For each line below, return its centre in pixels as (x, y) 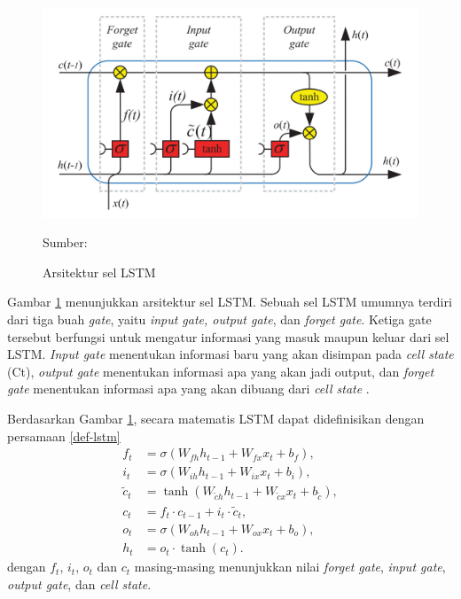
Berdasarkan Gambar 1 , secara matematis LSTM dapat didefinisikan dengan (216, 419)
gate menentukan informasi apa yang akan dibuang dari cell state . (188, 389)
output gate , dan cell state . (79, 583)
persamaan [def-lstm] (64, 436)
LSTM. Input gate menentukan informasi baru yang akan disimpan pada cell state (230, 354)
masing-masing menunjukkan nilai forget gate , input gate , (290, 567)
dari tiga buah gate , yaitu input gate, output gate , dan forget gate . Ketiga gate (219, 319)
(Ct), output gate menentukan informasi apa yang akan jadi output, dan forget (221, 371)
